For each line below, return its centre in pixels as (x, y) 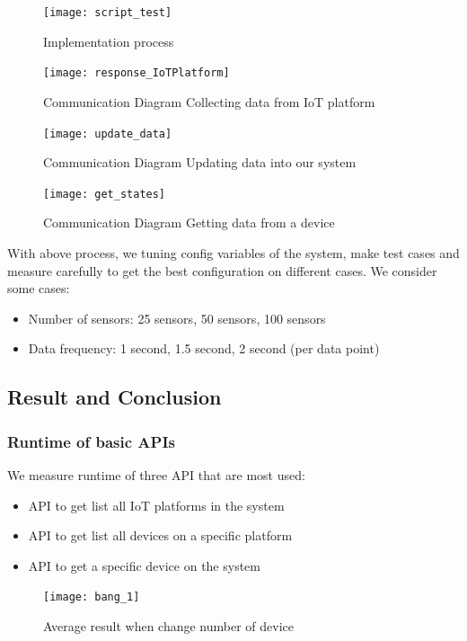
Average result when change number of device (169, 626)
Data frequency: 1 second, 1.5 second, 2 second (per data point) (204, 348)
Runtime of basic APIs (91, 441)
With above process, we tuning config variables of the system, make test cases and (233, 253)
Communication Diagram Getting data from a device (189, 223)
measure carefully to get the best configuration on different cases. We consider (222, 270)
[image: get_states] (105, 194)
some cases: (39, 288)
